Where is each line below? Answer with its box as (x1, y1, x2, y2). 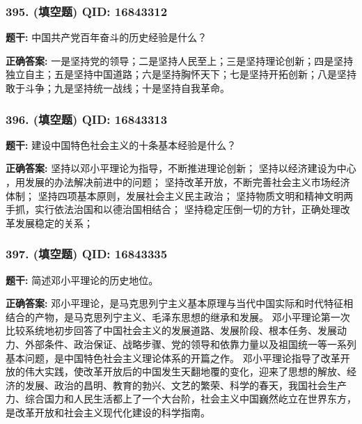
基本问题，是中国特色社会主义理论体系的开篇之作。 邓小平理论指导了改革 (6, 350, 340, 365)
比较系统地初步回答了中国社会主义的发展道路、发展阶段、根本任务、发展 (6, 323, 337, 338)
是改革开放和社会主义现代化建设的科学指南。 (6, 405, 210, 419)
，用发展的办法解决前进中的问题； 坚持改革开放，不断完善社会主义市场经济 (6, 175, 350, 189)
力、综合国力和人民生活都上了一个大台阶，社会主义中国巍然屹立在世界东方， (6, 391, 356, 406)
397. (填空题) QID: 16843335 (6, 245, 168, 262)
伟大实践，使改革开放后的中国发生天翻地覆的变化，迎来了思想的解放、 (24, 364, 347, 379)
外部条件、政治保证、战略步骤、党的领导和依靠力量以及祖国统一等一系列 (24, 336, 356, 351)
